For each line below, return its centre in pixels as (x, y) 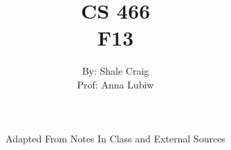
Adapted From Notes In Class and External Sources (115, 139)
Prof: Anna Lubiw (115, 84)
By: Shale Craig (115, 71)
